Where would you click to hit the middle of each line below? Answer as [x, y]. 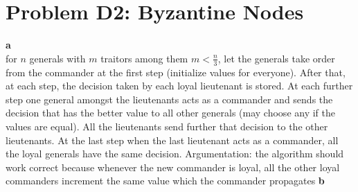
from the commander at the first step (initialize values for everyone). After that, [176, 72]
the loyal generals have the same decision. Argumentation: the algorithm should [175, 154]
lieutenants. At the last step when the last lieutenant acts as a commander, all [172, 140]
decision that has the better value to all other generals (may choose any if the [170, 113]
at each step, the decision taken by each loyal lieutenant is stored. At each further [179, 86]
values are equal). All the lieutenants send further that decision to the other [167, 126]
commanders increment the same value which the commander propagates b [165, 181]
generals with [57, 58]
